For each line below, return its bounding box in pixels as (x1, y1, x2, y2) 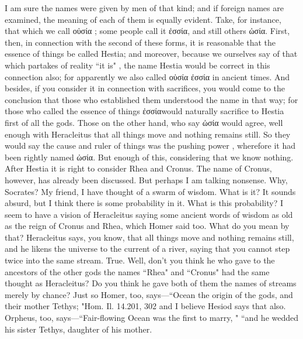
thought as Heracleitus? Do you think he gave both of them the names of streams (5, 277, 297, 289)
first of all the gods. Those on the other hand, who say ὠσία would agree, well (5, 116, 283, 128)
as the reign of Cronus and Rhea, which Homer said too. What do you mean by (5, 220, 290, 232)
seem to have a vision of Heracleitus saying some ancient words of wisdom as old (5, 208, 293, 220)
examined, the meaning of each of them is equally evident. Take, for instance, (5, 13, 281, 25)
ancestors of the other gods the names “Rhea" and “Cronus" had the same (5, 265, 270, 278)
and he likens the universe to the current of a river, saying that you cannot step (5, 242, 290, 255)
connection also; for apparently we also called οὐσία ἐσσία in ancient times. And (5, 70, 290, 83)
